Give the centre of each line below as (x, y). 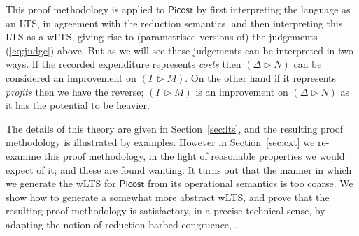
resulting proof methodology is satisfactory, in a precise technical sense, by (166, 211)
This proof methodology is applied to (85, 9)
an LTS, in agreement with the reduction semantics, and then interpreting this (174, 23)
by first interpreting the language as (273, 9)
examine (23, 155)
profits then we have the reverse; (75, 91)
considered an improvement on (71, 77)
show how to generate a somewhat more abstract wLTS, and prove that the (168, 197)
